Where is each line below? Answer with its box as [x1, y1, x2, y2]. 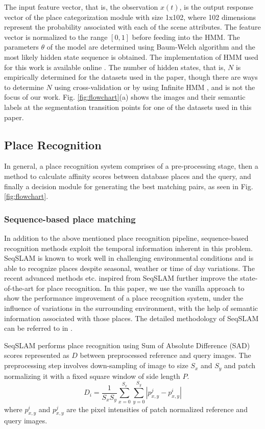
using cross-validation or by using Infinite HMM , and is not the [54, 81, 255, 92]
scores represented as [4, 350, 69, 360]
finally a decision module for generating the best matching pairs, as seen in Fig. [4, 180, 253, 191]
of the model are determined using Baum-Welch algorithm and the [46, 41, 255, 52]
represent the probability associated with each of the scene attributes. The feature [4, 21, 261, 32]
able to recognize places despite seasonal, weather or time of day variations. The [4, 262, 255, 273]
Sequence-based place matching [4, 212, 136, 225]
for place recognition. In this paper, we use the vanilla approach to [36, 282, 245, 293]
